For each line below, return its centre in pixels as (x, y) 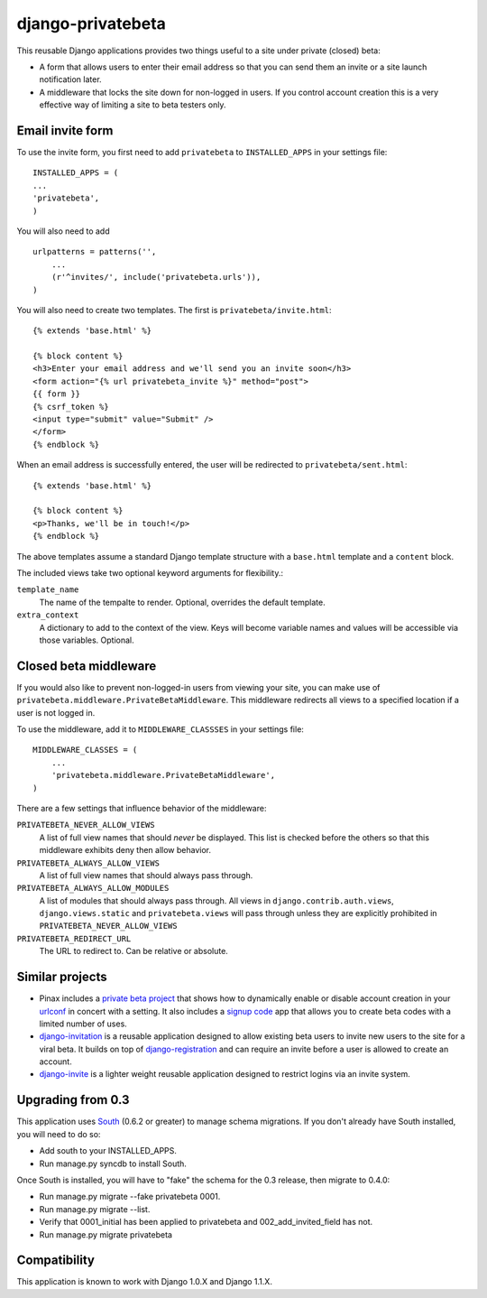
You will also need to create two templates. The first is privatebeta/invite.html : (174, 310)
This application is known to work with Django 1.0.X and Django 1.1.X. (144, 1282)
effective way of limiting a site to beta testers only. (133, 105)
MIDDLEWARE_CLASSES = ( (85, 750)
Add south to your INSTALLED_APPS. (108, 1151)
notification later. (71, 79)
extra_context (48, 615)
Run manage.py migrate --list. (95, 1209)
